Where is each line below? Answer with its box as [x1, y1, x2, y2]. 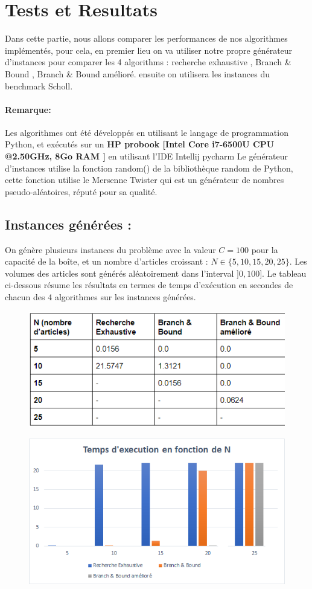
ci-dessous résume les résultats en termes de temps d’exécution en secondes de [5, 278, 293, 291]
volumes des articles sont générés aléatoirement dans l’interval [5, 266, 234, 279]
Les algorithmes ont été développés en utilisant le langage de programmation [5, 126, 288, 138]
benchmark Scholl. [5, 79, 73, 92]
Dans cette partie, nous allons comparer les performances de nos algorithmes [5, 32, 288, 45]
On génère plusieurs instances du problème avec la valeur [5, 243, 216, 256]
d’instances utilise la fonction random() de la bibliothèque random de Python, [5, 161, 293, 174]
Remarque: [5, 103, 51, 115]
